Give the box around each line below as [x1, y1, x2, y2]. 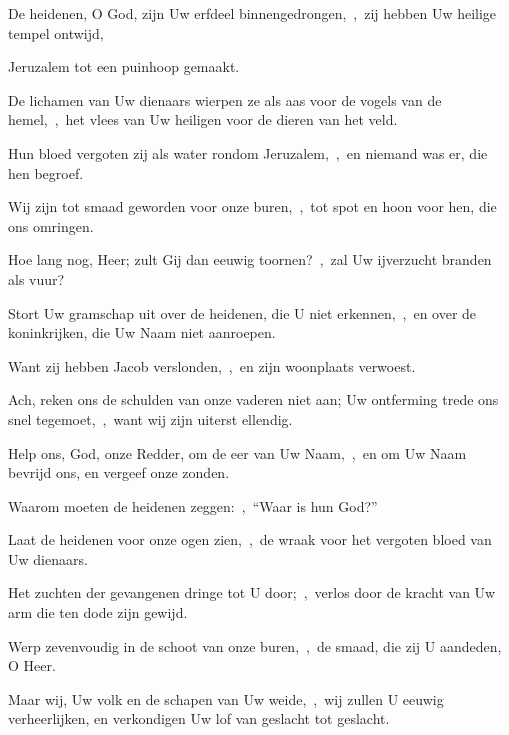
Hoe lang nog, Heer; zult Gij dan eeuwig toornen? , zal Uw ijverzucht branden [8, 249, 492, 270]
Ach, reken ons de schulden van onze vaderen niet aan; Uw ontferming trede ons [8, 389, 499, 410]
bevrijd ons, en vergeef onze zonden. [8, 462, 230, 483]
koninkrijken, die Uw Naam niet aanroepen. [8, 322, 276, 343]
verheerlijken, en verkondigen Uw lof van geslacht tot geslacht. [8, 708, 390, 729]
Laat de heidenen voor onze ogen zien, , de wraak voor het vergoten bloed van [8, 529, 492, 550]
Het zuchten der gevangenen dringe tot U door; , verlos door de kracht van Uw [8, 582, 496, 603]
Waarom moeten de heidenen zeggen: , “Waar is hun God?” [8, 495, 378, 516]
